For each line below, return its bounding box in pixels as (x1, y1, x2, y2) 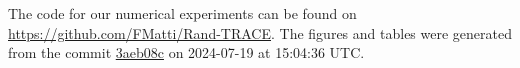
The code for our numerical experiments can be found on (8, 3, 357, 23)
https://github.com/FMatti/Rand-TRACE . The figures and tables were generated (8, 22, 512, 43)
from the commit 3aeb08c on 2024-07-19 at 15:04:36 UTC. (8, 42, 365, 63)
